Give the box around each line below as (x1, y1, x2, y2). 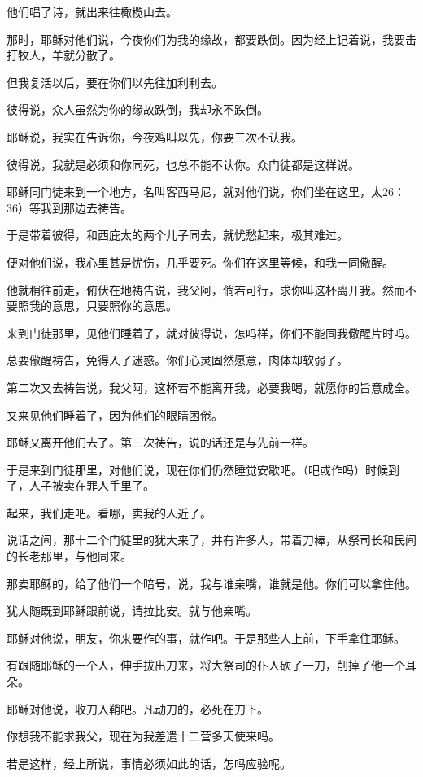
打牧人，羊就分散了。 (7, 46, 120, 63)
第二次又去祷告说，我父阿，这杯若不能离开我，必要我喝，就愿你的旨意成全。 (7, 378, 416, 395)
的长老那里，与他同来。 (7, 548, 132, 565)
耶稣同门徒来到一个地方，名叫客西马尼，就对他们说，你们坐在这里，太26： (7, 183, 405, 200)
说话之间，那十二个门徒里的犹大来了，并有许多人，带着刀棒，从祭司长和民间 (7, 531, 416, 548)
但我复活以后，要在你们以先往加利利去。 (7, 73, 223, 90)
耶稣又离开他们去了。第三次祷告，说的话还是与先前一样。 (7, 434, 314, 451)
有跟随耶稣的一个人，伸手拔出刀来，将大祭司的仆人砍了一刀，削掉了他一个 (7, 657, 405, 674)
